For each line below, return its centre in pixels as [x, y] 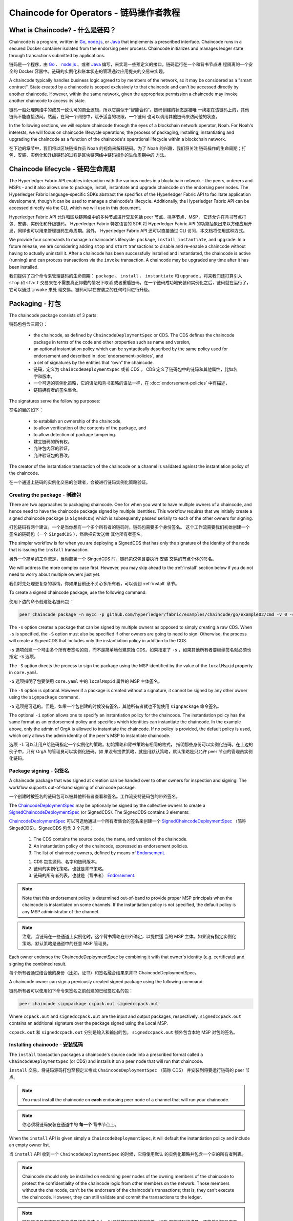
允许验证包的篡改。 [53, 455]
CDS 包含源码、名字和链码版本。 [66, 862]
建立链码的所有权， [53, 442]
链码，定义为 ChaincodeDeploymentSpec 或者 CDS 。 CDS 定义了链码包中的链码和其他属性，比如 [134, 369]
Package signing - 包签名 [39, 771]
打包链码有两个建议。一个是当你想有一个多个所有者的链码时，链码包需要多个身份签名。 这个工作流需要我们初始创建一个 [129, 527]
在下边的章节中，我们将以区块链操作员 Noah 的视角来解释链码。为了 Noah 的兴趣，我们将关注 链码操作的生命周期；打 [128, 148]
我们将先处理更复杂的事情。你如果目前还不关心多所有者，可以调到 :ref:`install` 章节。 [94, 583]
